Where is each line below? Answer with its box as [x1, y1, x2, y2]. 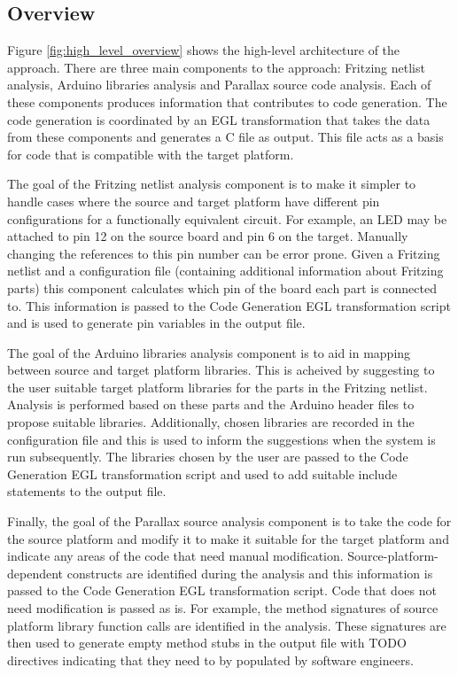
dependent [7, 563, 64, 582]
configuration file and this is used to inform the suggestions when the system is [7, 430, 436, 448]
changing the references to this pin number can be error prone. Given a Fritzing [7, 244, 440, 262]
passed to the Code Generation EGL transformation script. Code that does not [7, 581, 437, 600]
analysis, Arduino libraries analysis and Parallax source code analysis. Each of [7, 75, 431, 94]
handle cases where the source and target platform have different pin [7, 191, 380, 210]
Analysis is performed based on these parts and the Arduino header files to [7, 395, 415, 414]
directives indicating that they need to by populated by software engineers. [7, 650, 414, 669]
